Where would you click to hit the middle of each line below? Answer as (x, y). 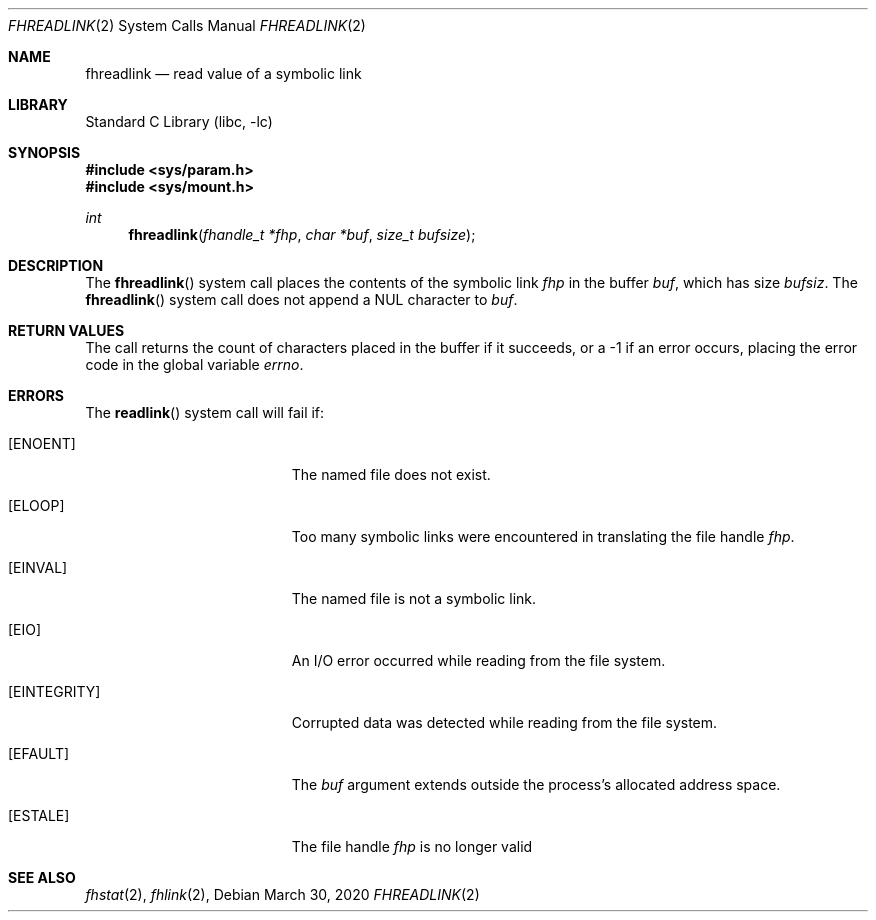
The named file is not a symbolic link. (414, 598)
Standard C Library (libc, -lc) (179, 121)
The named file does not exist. (391, 474)
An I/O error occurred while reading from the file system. (478, 660)
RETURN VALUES (66, 330)
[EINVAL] (38, 567)
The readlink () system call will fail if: (205, 412)
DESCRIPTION (56, 265)
